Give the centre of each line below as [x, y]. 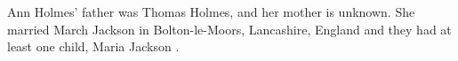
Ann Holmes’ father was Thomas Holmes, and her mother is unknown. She [211, 11]
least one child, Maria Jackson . [93, 46]
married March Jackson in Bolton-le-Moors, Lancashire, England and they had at [229, 29]
